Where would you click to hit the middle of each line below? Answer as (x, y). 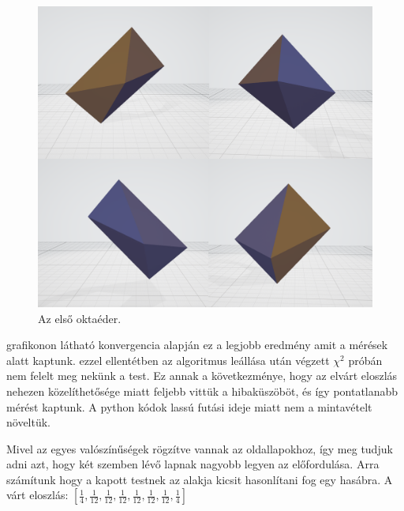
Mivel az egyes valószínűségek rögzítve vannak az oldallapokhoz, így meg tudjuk (200, 448)
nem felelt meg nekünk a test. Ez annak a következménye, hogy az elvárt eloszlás (202, 376)
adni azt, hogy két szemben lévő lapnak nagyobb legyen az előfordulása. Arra (193, 464)
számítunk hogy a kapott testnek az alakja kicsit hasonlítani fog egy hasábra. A (200, 479)
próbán (365, 360)
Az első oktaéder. (80, 318)
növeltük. (29, 422)
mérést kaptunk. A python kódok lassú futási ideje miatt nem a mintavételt (189, 406)
